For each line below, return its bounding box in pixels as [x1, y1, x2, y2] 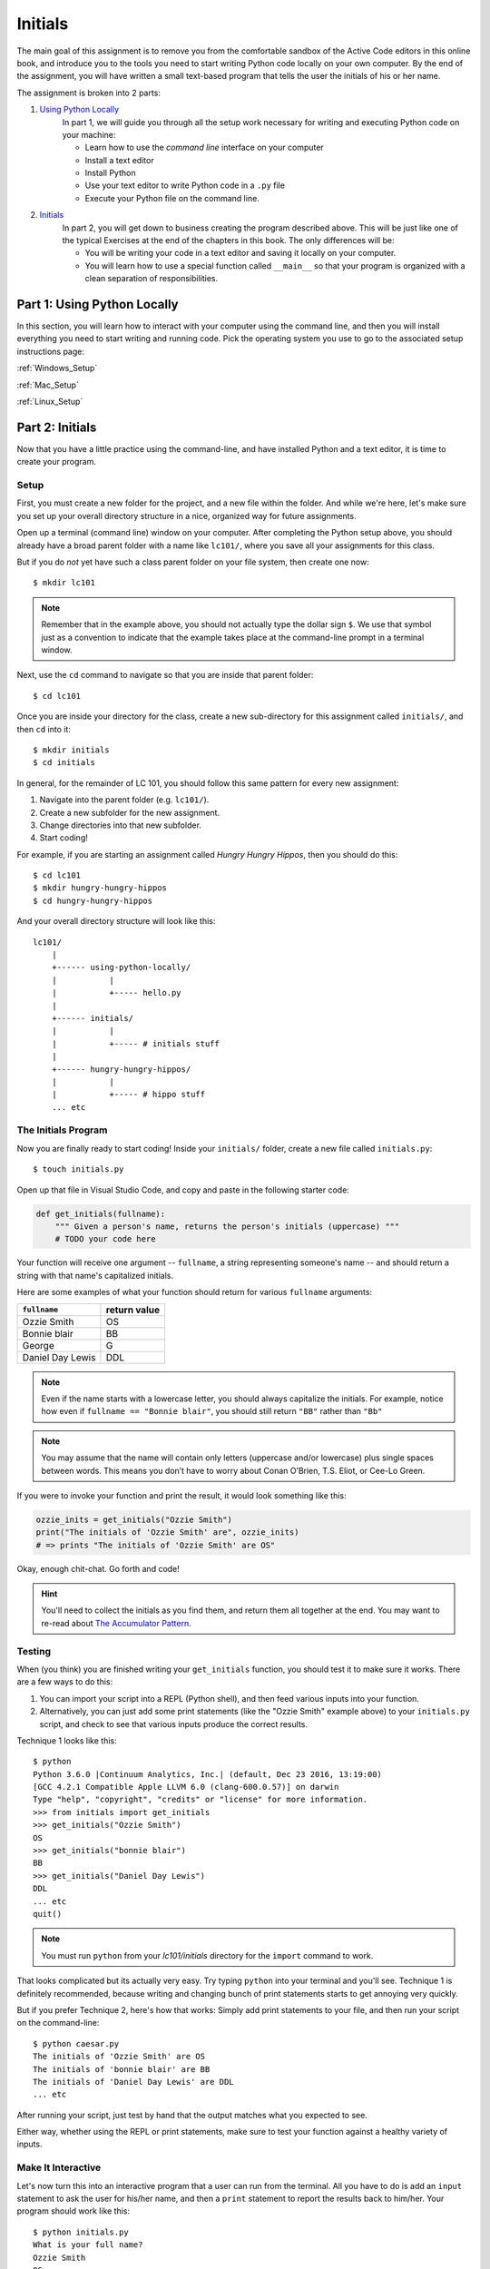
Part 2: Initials [16, 419, 97, 435]
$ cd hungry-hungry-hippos [33, 895, 153, 906]
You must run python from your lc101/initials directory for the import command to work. [41, 1950, 374, 1960]
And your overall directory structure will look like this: [16, 916, 216, 927]
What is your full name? [33, 2240, 143, 2250]
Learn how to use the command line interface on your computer [84, 142, 324, 153]
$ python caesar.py [33, 2038, 120, 2048]
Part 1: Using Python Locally [16, 297, 179, 312]
